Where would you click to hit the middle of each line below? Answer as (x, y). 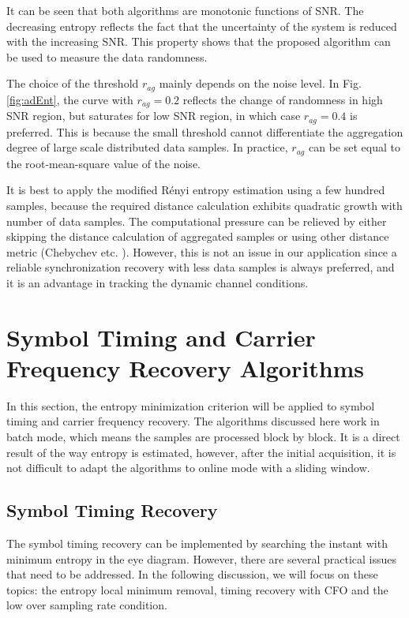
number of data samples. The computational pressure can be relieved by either (197, 221)
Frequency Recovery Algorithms (186, 367)
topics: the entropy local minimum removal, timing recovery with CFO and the (197, 589)
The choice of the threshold (73, 83)
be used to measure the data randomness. (107, 56)
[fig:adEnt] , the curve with (70, 99)
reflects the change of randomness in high (283, 99)
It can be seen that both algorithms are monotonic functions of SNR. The (185, 10)
